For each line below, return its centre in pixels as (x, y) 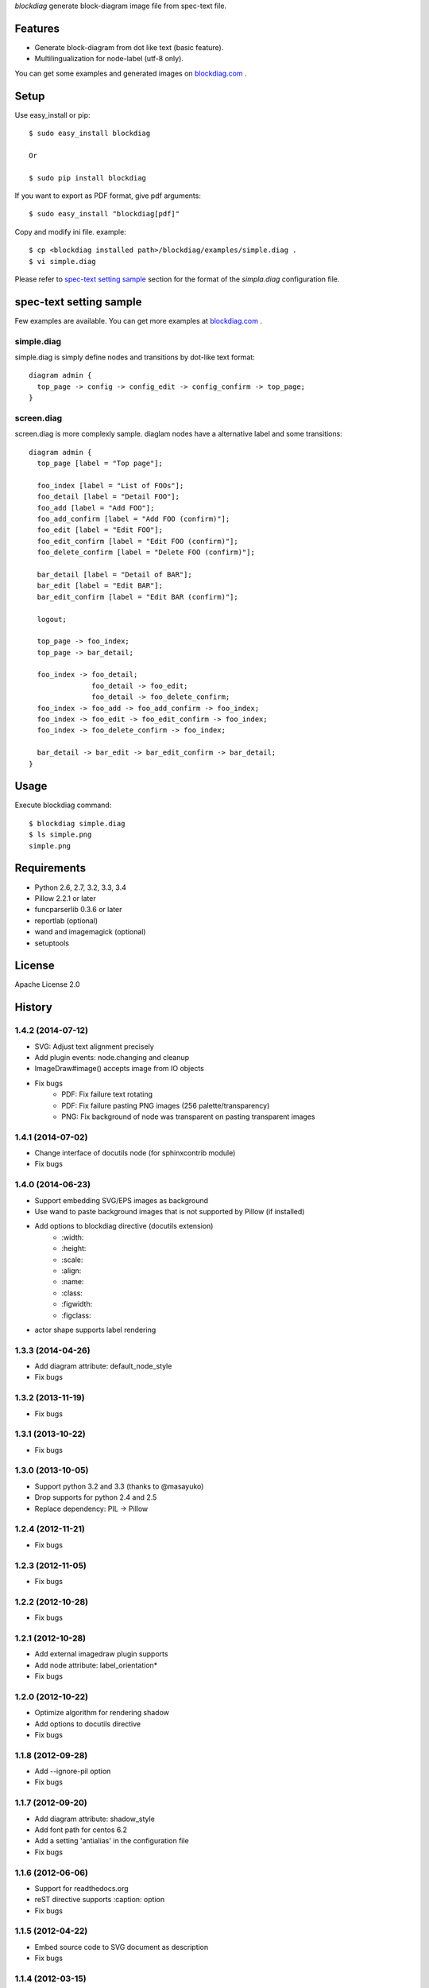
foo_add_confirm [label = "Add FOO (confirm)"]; (133, 518)
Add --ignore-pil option (73, 1771)
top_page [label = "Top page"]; (100, 464)
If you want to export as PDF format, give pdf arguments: (108, 196)
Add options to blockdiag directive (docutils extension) (124, 1226)
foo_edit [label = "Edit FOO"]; (100, 530)
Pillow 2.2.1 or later (65, 898)
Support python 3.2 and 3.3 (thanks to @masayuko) (119, 1486)
